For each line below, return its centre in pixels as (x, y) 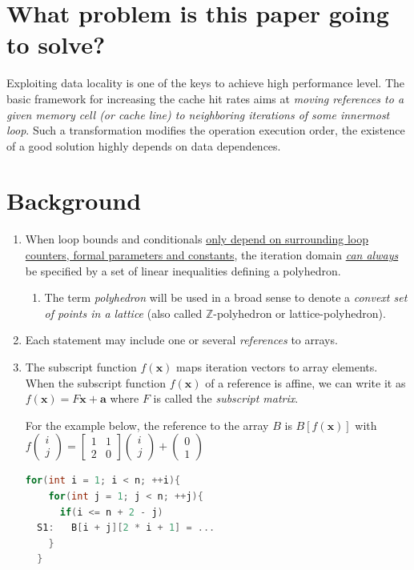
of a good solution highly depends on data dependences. (144, 145)
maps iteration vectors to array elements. (277, 366)
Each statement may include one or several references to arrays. (181, 340)
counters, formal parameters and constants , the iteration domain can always (212, 255)
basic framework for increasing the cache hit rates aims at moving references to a (205, 98)
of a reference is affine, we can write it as (305, 382)
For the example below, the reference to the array (147, 425)
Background (74, 201)
